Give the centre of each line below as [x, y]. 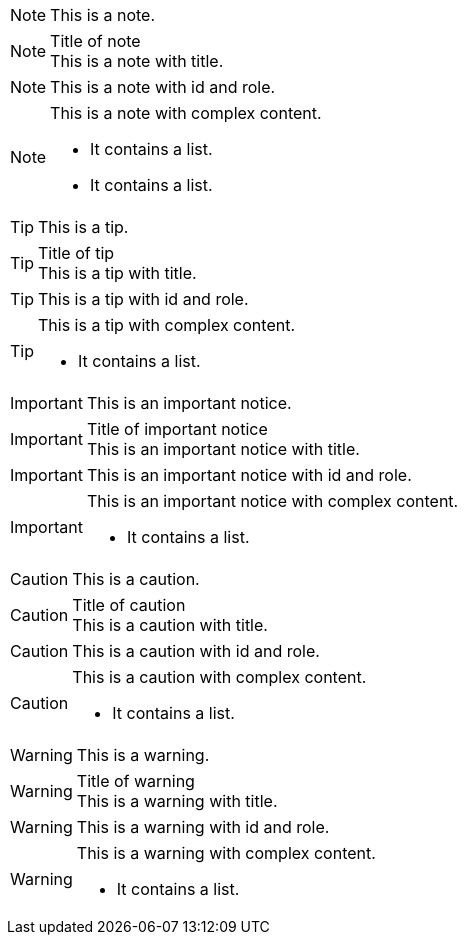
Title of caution [129, 605]
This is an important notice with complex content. [272, 501]
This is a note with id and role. [163, 87]
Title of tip [76, 253]
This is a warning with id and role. [203, 827]
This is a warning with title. [177, 801]
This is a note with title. [137, 61]
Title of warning [135, 781]
